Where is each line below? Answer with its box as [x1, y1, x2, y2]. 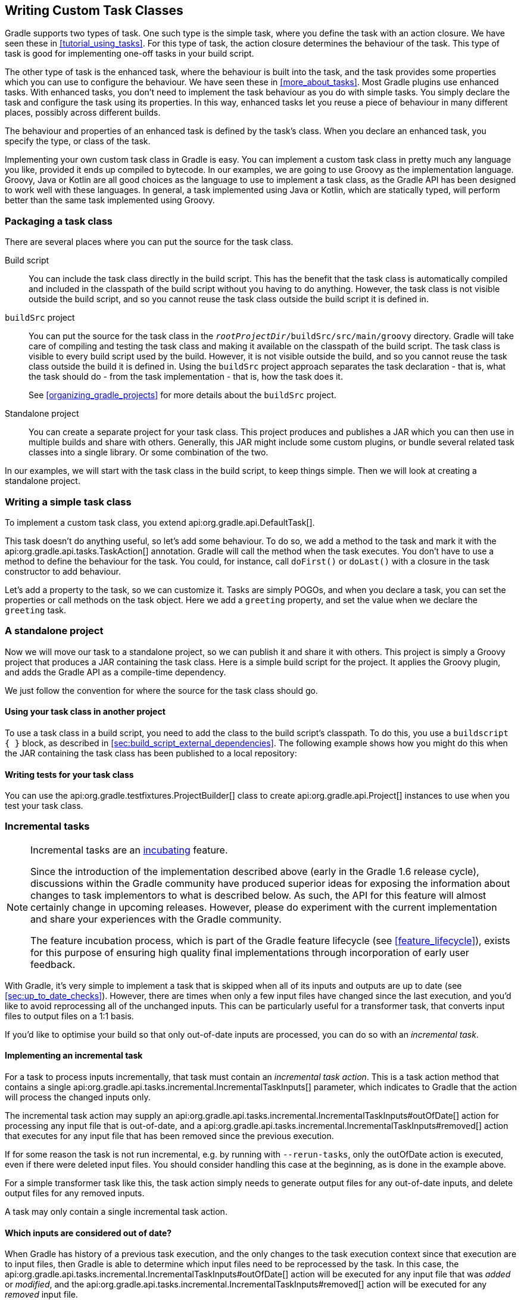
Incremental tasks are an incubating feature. [30, 843, 228, 856]
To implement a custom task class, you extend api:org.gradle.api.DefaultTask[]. [5, 517, 315, 528]
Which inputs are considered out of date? [5, 1227, 172, 1238]
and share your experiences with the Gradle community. [30, 913, 282, 925]
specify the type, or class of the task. [5, 136, 151, 147]
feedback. [30, 958, 76, 970]
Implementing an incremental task [5, 1050, 143, 1061]
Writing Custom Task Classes [5, 3, 183, 18]
